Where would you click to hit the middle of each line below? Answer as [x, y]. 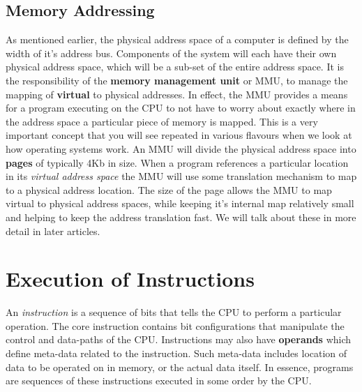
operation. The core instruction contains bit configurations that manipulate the [175, 325]
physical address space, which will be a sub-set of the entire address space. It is [175, 67]
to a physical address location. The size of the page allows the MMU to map [169, 189]
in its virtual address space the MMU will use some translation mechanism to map [181, 176]
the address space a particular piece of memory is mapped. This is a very [162, 121]
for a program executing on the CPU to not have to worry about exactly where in [181, 108]
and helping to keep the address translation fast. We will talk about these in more [181, 217]
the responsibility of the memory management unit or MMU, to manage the [177, 80]
